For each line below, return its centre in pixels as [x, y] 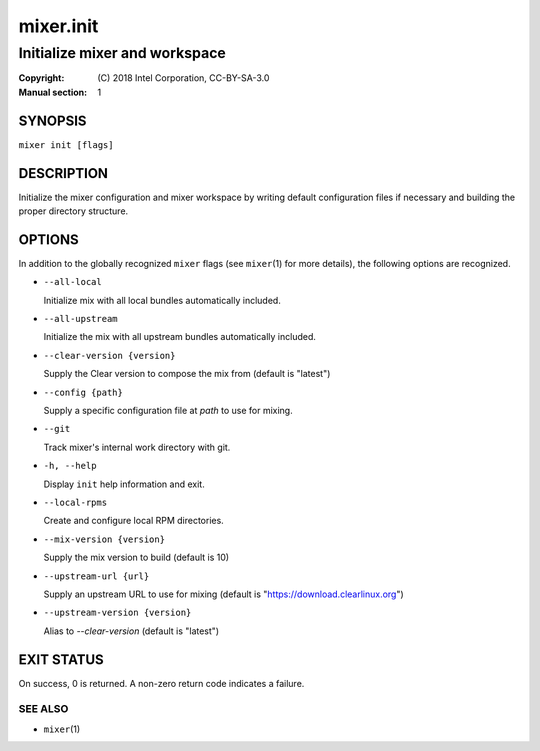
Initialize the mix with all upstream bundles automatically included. [180, 337]
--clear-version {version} [109, 355]
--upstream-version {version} [117, 613]
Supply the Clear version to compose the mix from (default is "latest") [187, 374]
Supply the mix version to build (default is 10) [136, 557]
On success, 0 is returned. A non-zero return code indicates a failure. [161, 683]
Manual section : [53, 92]
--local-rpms [75, 502]
